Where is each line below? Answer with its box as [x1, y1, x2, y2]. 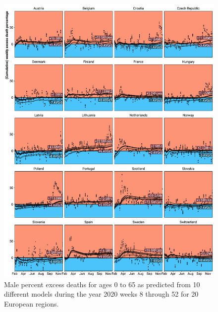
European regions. [4, 298, 59, 309]
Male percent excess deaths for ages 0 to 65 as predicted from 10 [4, 279, 200, 289]
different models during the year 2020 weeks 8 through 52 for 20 [4, 289, 199, 299]
